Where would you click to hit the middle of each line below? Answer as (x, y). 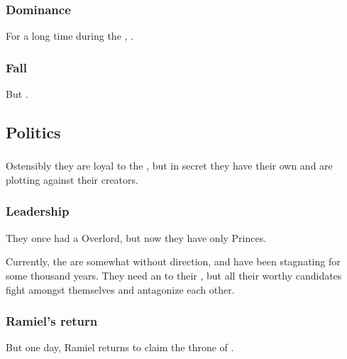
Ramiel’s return (52, 321)
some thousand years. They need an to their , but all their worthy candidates (174, 275)
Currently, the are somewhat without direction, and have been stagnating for (173, 261)
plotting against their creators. (72, 179)
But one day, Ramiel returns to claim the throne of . (120, 347)
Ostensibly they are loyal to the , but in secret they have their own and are (169, 166)
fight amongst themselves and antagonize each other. (120, 289)
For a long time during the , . (70, 36)
